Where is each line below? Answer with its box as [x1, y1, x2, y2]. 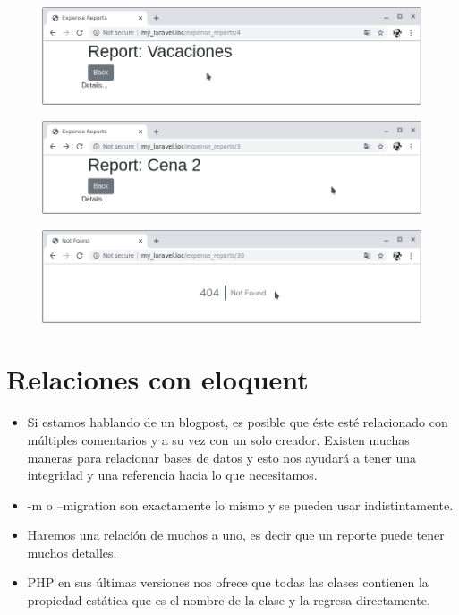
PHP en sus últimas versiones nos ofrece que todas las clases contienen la [27, 573, 429, 592]
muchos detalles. [27, 542, 117, 561]
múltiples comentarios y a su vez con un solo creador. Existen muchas [27, 430, 410, 448]
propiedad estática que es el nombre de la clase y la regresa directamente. [27, 591, 430, 610]
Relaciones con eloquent [6, 361, 309, 397]
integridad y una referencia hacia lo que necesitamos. [27, 466, 318, 484]
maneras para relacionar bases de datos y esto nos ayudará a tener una [27, 448, 417, 466]
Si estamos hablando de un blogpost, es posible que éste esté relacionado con [27, 413, 448, 431]
